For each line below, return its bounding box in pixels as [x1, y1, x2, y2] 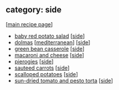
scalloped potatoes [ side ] [14, 70, 78, 77]
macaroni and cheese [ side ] [14, 51, 85, 59]
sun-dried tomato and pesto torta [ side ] [14, 77, 113, 84]
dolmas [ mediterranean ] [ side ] [14, 38, 91, 46]
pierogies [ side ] [14, 58, 54, 65]
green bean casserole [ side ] [14, 45, 85, 52]
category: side [5, 5, 62, 15]
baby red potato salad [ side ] [14, 32, 85, 40]
